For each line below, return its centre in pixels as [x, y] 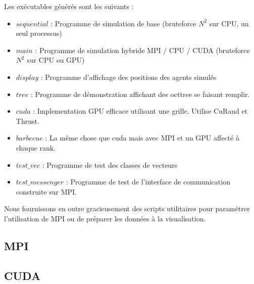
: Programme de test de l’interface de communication [148, 182]
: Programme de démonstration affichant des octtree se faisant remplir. [140, 94]
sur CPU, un [229, 23]
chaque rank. [36, 147]
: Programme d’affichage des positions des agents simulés [129, 77]
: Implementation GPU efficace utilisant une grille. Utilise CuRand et [140, 111]
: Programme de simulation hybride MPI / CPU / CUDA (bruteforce [142, 50]
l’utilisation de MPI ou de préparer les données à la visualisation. [105, 218]
